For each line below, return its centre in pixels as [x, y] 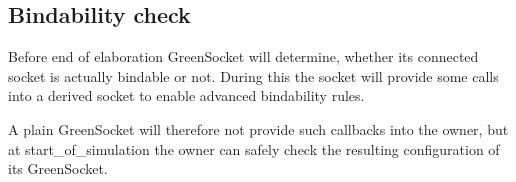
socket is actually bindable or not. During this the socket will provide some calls [253, 75]
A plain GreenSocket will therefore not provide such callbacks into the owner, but [258, 128]
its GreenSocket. [58, 168]
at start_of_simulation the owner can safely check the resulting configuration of [254, 148]
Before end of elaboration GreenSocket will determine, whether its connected [243, 56]
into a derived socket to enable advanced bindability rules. [186, 95]
